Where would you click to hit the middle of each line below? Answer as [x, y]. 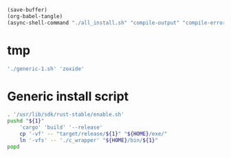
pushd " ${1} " [26, 121]
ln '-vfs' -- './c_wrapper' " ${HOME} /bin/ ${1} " [89, 140]
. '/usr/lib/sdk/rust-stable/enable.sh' [66, 115]
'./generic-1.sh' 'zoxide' [46, 69]
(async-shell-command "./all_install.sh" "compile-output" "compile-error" [118, 23]
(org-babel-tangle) [35, 16]
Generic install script [68, 96]
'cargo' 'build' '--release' [61, 127]
